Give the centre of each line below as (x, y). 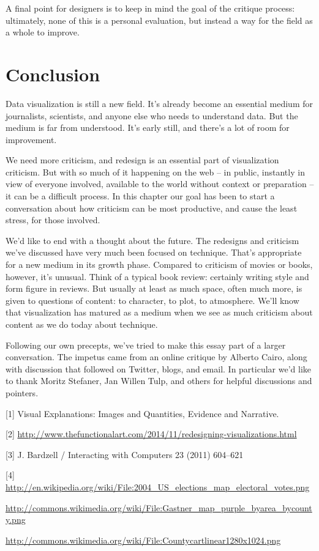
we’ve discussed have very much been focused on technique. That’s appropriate (154, 252)
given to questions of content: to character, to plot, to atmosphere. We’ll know (152, 300)
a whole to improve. (43, 32)
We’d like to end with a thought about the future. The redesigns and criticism (152, 240)
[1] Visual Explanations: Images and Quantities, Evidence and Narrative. (142, 413)
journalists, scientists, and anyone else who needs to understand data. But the (152, 115)
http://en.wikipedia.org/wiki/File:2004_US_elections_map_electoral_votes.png (158, 486)
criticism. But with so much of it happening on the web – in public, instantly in (155, 172)
